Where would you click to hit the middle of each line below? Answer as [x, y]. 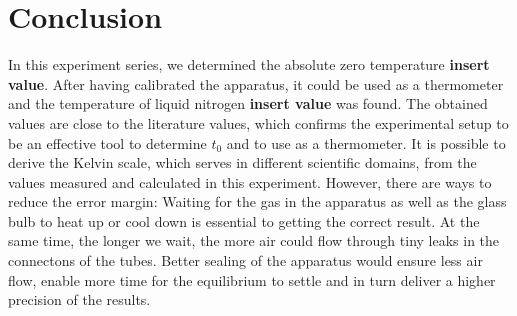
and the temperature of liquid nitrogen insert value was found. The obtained [248, 103]
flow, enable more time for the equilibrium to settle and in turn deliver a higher [252, 279]
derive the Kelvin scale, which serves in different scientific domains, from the [242, 162]
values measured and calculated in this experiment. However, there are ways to [250, 181]
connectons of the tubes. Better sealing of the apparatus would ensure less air [245, 260]
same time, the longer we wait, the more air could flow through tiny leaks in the [254, 240]
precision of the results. [79, 299]
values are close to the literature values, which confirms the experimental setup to [258, 122]
